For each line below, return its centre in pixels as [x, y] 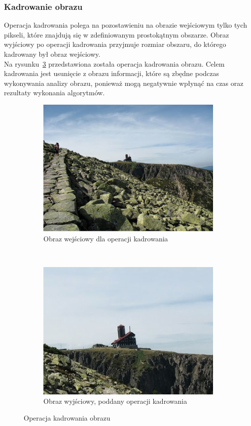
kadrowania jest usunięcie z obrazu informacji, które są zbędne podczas [112, 73]
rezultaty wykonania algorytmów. [54, 93]
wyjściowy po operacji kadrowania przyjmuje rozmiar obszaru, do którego [115, 44]
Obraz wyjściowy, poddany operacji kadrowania [115, 401]
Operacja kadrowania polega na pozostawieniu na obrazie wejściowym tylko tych [125, 25]
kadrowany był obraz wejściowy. [52, 54]
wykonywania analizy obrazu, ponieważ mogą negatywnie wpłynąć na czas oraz [124, 83]
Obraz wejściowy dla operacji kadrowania [106, 238]
